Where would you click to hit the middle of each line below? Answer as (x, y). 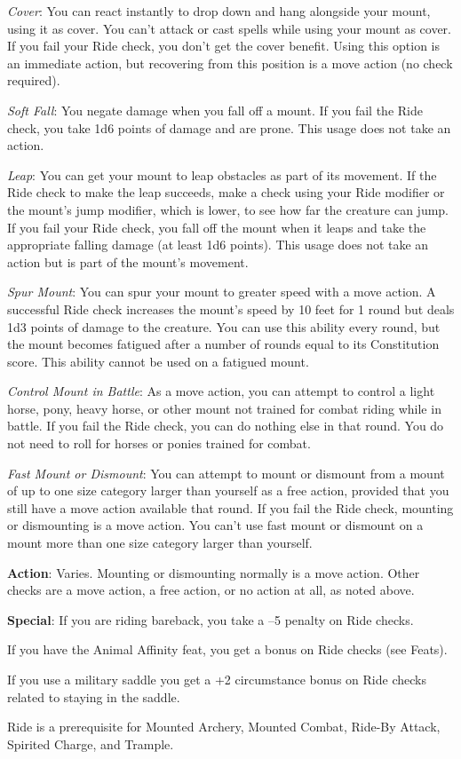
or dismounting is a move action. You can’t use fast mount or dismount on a (215, 525)
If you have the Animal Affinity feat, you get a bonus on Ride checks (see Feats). (227, 649)
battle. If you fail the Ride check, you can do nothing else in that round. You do (226, 426)
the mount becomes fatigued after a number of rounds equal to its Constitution (223, 344)
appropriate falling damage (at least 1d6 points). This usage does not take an (218, 245)
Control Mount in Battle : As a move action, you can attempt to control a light (221, 391)
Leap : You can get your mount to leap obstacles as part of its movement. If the (222, 174)
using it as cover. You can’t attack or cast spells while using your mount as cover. (229, 28)
